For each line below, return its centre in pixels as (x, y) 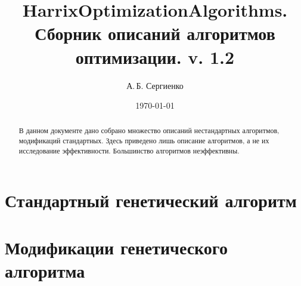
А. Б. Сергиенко (155, 85)
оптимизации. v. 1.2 (155, 56)
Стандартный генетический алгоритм (151, 200)
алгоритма (45, 271)
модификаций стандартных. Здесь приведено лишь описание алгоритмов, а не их (144, 141)
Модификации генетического (116, 247)
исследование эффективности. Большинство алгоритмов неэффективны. (129, 150)
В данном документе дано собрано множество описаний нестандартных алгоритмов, (149, 130)
